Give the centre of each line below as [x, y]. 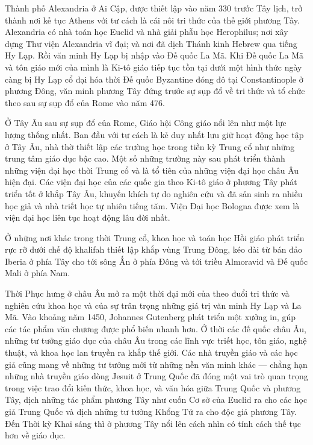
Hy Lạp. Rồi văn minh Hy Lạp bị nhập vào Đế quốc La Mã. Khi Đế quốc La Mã [154, 55]
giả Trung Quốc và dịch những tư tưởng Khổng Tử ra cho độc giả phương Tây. [151, 411]
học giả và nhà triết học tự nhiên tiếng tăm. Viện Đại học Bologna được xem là [152, 205]
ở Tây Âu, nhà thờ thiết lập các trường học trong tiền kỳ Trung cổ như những [150, 146]
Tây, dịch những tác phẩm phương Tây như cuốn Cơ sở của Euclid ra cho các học [156, 399]
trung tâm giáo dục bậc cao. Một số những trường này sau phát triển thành [145, 158]
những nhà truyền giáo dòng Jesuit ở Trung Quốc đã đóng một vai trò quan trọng [156, 376]
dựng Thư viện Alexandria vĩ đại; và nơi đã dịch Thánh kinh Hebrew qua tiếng [151, 43]
